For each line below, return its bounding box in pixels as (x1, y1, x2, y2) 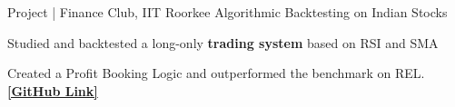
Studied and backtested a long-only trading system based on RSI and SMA (7, 33, 439, 52)
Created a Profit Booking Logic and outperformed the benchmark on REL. (7, 63, 425, 83)
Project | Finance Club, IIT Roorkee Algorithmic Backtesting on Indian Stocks (7, 3, 448, 21)
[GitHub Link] (7, 81, 98, 100)
